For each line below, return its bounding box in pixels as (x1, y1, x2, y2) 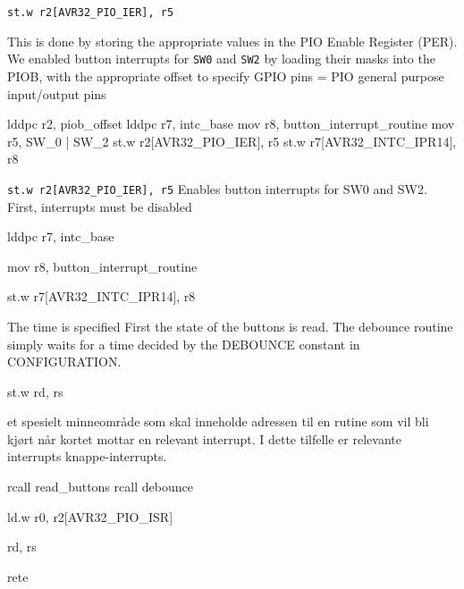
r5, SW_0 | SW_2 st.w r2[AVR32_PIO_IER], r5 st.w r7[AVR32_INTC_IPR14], (7, 131, 457, 150)
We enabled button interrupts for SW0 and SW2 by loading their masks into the (7, 49, 435, 68)
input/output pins (7, 84, 106, 103)
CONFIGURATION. (7, 352, 122, 371)
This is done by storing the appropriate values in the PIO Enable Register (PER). (7, 31, 458, 50)
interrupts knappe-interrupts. (7, 447, 167, 466)
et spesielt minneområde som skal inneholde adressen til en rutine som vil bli (7, 412, 429, 431)
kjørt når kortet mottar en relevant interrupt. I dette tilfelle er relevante (7, 429, 401, 448)
